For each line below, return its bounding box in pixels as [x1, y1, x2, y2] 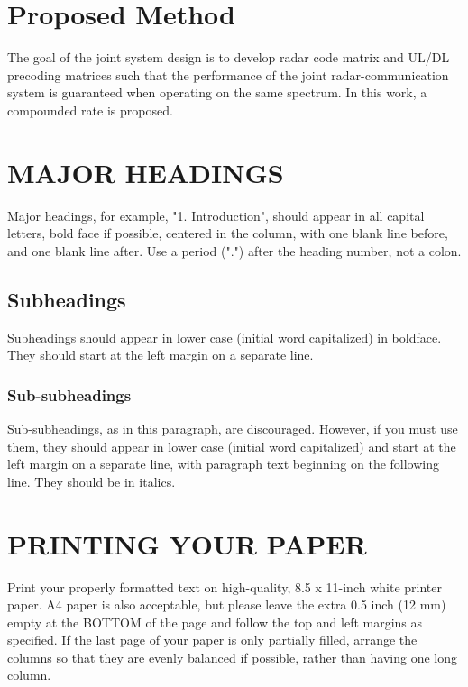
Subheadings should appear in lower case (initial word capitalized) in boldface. [7, 327, 442, 346]
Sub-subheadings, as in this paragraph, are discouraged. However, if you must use [7, 419, 458, 438]
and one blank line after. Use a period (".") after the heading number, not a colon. [7, 241, 462, 260]
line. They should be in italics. [7, 472, 176, 490]
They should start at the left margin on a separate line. [7, 345, 314, 364]
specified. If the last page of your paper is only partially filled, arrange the [7, 630, 418, 649]
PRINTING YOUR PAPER [7, 525, 367, 562]
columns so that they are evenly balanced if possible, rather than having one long [7, 647, 457, 666]
